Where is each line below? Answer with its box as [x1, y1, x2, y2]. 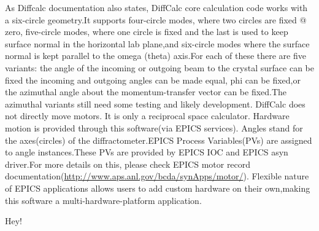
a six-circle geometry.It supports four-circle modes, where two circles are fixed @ [5, 13, 307, 26]
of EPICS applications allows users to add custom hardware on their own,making [5, 181, 310, 194]
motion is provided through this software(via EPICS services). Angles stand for [5, 121, 303, 134]
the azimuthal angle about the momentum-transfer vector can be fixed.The [5, 85, 287, 98]
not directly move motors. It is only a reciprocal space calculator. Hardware [5, 109, 290, 122]
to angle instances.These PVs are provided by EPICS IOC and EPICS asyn [5, 146, 288, 159]
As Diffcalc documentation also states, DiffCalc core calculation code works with [5, 1, 308, 14]
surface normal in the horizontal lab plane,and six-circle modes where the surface [5, 37, 310, 50]
